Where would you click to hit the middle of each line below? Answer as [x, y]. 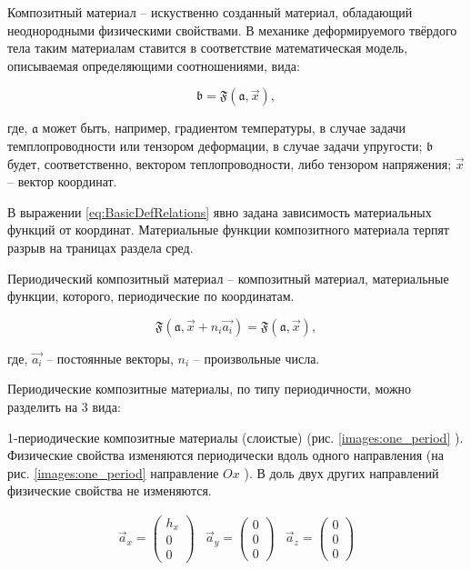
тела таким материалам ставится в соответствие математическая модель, [208, 48]
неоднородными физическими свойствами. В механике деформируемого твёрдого [232, 30]
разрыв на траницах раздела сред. [100, 247]
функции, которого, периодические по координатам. [151, 296]
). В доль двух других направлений [341, 472]
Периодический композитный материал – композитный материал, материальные [228, 278]
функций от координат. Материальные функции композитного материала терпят [228, 230]
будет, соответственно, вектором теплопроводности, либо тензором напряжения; [230, 163]
